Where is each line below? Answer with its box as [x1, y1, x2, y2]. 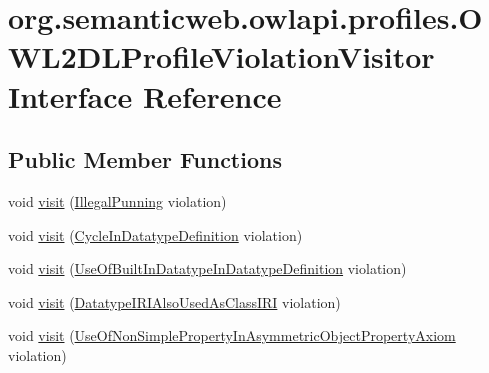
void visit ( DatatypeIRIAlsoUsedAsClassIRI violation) [8, 291, 341, 312]
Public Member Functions [8, 144, 282, 175]
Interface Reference [8, 75, 282, 116]
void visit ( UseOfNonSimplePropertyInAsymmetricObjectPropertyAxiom [8, 325, 456, 346]
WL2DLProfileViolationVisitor [8, 36, 435, 77]
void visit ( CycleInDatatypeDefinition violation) [8, 224, 303, 245]
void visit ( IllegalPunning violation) [8, 190, 227, 211]
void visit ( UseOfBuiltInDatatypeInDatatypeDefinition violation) [8, 258, 407, 279]
